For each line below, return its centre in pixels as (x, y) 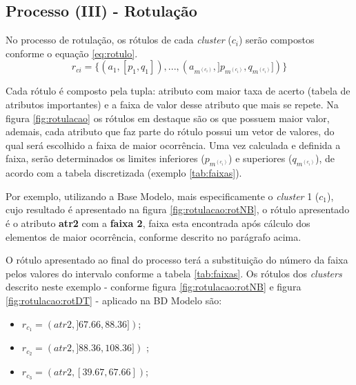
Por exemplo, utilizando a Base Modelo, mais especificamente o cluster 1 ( (162, 196)
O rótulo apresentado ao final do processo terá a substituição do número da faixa (177, 260)
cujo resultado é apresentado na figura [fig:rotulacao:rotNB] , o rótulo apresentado (178, 209)
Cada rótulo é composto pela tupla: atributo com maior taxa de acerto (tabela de (178, 91)
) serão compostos (276, 40)
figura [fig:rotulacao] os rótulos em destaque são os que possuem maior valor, (168, 118)
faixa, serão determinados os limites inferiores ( (105, 158)
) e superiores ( (260, 158)
